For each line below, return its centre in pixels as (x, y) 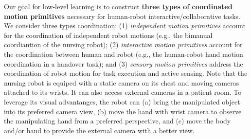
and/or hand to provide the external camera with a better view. (99, 130)
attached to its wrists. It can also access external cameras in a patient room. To (123, 92)
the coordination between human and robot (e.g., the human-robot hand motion (124, 54)
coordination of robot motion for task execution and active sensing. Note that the (126, 73)
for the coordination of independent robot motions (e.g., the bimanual (108, 35)
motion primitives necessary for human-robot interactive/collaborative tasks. (122, 16)
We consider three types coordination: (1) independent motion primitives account (125, 26)
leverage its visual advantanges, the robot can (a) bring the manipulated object (122, 101)
